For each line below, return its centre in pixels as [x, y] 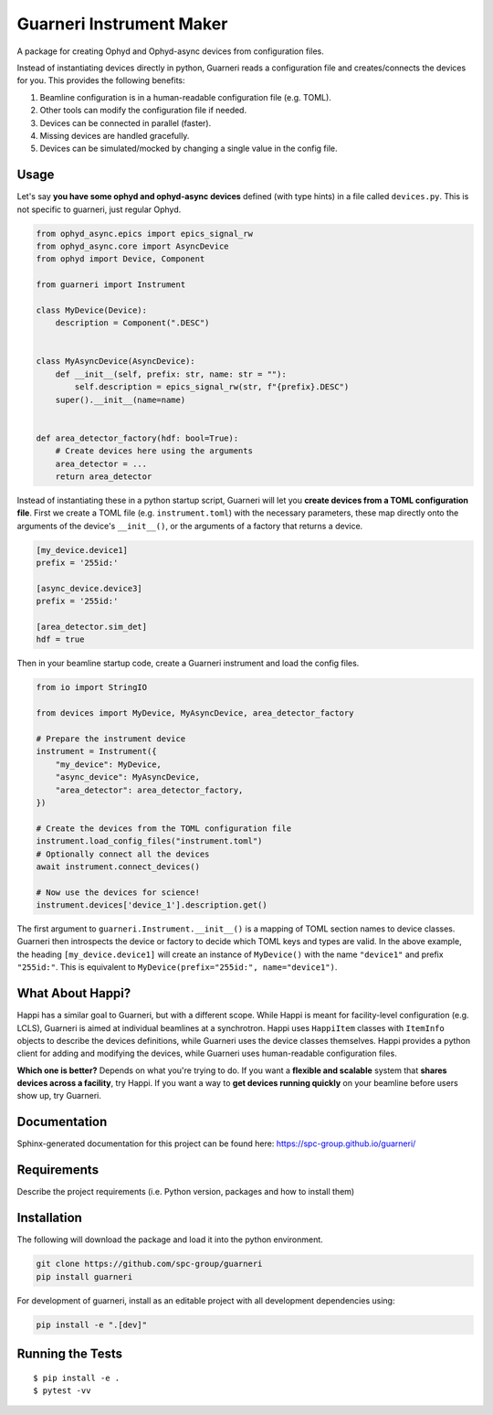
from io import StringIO [92, 687]
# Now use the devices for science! [118, 892]
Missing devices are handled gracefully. [115, 135]
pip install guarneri [84, 1277]
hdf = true [60, 639]
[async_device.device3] [89, 588]
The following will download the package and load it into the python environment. [170, 1239]
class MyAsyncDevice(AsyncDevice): [115, 362]
